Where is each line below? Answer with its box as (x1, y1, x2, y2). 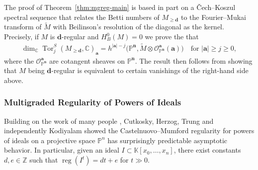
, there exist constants (173, 145, 241, 155)
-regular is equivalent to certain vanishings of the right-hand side (51, 65, 249, 76)
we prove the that (145, 31, 199, 41)
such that (29, 155, 58, 165)
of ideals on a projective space (4, 135, 95, 145)
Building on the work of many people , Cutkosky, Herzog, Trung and (4, 115, 214, 126)
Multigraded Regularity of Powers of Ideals (4, 96, 181, 108)
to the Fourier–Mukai (180, 11, 246, 22)
